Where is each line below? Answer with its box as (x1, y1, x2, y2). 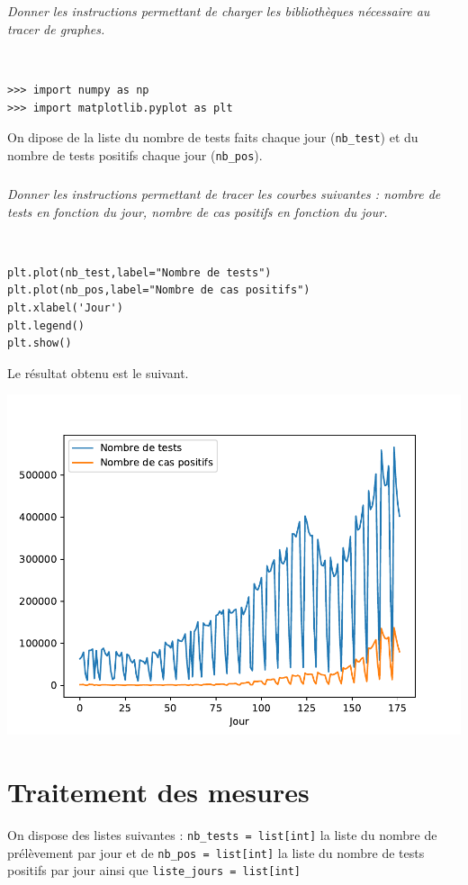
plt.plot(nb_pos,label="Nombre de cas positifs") (7, 284, 310, 297)
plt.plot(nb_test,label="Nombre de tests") (7, 266, 272, 279)
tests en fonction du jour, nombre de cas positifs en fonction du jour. (7, 202, 388, 221)
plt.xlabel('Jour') (7, 302, 123, 314)
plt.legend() (7, 319, 85, 332)
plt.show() (7, 337, 72, 350)
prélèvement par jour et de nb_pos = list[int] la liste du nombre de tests (7, 843, 425, 862)
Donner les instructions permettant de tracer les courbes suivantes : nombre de (7, 185, 441, 203)
